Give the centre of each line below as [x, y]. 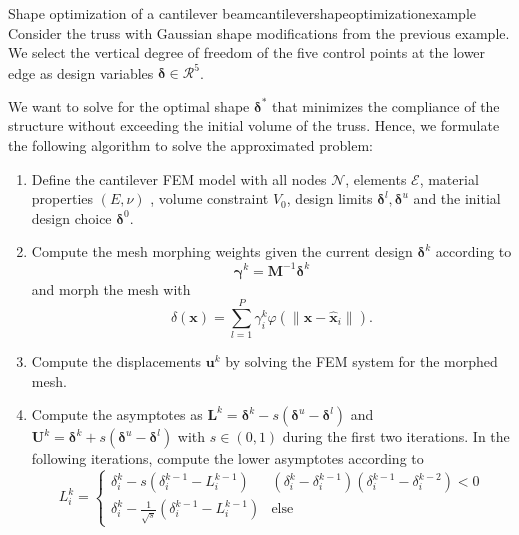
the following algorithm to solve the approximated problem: [190, 145]
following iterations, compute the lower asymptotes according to [227, 458]
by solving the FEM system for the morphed [361, 361]
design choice [71, 217]
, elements [376, 178]
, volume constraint [209, 198]
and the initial [457, 198]
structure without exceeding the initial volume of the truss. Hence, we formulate [254, 125]
